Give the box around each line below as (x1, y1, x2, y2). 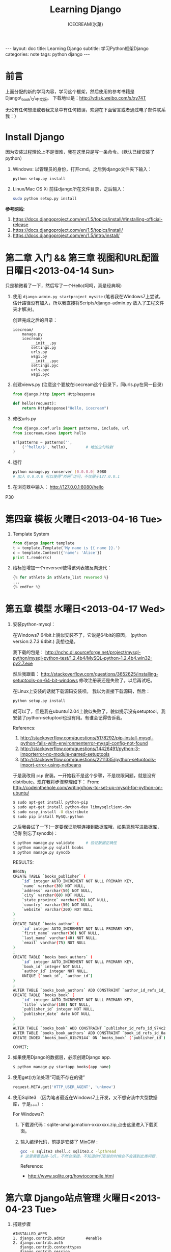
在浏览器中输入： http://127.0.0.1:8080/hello (12, 484, 104, 490)
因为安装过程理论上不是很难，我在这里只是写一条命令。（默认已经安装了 (5, 149, 155, 155)
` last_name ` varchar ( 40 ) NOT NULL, (22, 935, 98, 941)
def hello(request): (12, 401, 56, 406)
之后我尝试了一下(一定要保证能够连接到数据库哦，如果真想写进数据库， (12, 824, 162, 830)
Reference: (20, 1163, 44, 1169)
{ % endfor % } (12, 585, 41, 590)
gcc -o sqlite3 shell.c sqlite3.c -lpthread (20, 1149, 117, 1154)
